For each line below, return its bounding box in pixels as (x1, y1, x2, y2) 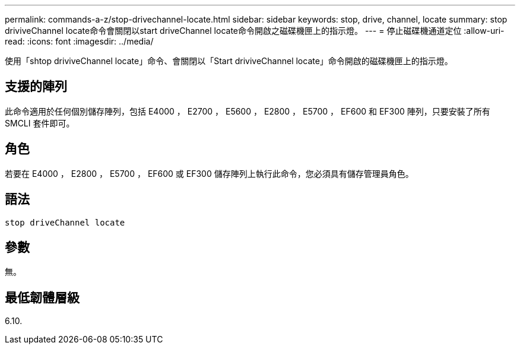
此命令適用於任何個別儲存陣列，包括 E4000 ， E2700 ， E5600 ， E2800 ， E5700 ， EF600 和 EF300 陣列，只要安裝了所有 (5, 106, 490, 116)
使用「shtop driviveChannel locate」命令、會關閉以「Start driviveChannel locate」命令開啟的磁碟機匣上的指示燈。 (5, 56, 453, 66)
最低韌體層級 (5, 290, 80, 305)
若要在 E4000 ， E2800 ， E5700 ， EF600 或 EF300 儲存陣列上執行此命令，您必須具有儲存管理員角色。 (5, 168, 414, 179)
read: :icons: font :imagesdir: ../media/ (5, 36, 154, 46)
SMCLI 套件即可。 (5, 118, 75, 128)
